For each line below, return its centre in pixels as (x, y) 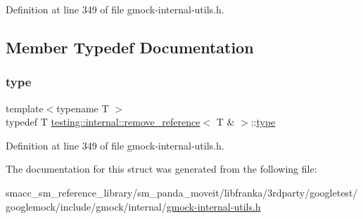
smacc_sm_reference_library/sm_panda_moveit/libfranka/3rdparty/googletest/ (182, 192)
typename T (83, 108)
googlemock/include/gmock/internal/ (86, 206)
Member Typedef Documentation (130, 47)
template (25, 108)
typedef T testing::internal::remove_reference (103, 122)
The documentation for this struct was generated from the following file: (161, 169)
